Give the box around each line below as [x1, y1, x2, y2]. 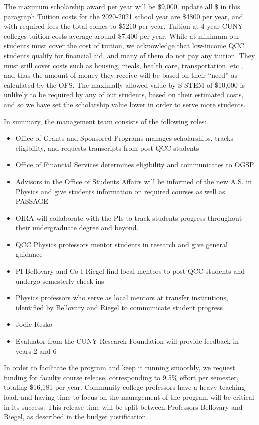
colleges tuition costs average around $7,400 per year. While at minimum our [4, 30, 240, 41]
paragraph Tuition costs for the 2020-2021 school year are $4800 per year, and [4, 11, 243, 21]
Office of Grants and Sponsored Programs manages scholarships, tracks [15, 133, 233, 143]
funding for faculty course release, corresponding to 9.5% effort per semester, [4, 372, 239, 382]
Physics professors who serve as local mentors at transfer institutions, [15, 292, 228, 303]
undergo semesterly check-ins [15, 275, 104, 286]
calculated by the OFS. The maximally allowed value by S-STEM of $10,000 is [4, 79, 245, 90]
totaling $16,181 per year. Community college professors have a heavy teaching [4, 382, 245, 392]
